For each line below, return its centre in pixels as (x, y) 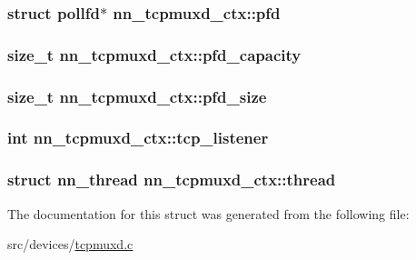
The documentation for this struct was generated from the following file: (208, 213)
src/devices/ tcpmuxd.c (70, 244)
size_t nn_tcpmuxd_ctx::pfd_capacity (154, 54)
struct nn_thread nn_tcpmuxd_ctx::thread (172, 180)
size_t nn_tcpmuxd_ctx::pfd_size (137, 96)
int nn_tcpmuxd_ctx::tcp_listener (138, 138)
